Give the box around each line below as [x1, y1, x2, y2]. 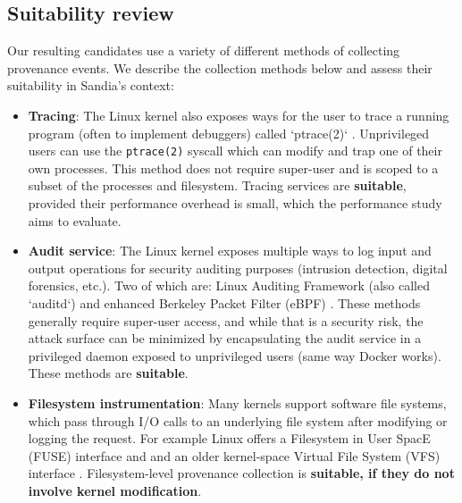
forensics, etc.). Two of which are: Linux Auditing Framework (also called [28, 276, 430, 295]
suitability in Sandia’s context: [7, 76, 174, 95]
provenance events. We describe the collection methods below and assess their [7, 58, 433, 77]
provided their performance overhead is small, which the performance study [28, 194, 442, 213]
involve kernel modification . [28, 481, 202, 499]
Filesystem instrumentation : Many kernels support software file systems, [28, 393, 447, 412]
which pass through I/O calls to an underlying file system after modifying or [28, 411, 448, 430]
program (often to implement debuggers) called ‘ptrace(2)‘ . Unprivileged [28, 123, 430, 142]
